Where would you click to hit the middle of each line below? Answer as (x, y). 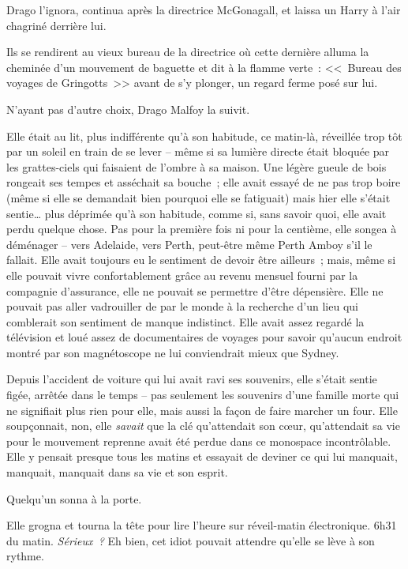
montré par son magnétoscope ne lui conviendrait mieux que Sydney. (173, 352)
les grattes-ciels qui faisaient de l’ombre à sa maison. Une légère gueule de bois (197, 166)
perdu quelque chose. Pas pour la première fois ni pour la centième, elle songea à (202, 229)
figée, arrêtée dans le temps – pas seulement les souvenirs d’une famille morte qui (203, 395)
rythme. (25, 556)
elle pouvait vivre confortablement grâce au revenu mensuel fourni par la (182, 275)
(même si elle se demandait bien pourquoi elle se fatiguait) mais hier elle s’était (198, 197)
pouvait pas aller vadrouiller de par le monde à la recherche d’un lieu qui (182, 306)
